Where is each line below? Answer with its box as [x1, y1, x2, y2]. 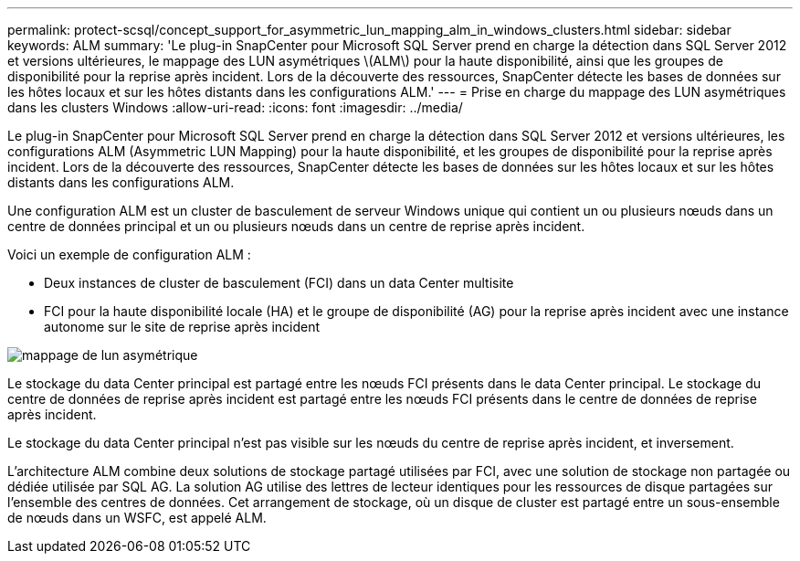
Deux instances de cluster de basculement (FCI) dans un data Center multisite [44, 275, 514, 291]
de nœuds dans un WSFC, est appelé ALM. [7, 510, 267, 525]
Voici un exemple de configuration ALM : [7, 247, 251, 262]
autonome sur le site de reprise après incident [44, 319, 321, 334]
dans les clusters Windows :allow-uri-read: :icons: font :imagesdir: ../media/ [7, 100, 463, 115]
